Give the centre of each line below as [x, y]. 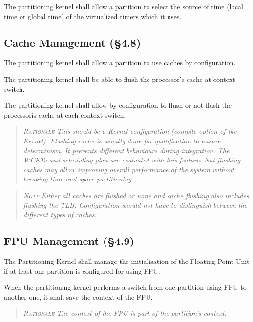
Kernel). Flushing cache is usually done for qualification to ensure [122, 140]
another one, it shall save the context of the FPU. [78, 296]
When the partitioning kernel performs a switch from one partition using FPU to [125, 287]
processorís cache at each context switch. [65, 114]
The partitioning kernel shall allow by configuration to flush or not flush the [118, 105]
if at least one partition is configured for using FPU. [82, 271]
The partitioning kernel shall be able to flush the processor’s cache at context [120, 79]
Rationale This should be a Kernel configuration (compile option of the [130, 131]
